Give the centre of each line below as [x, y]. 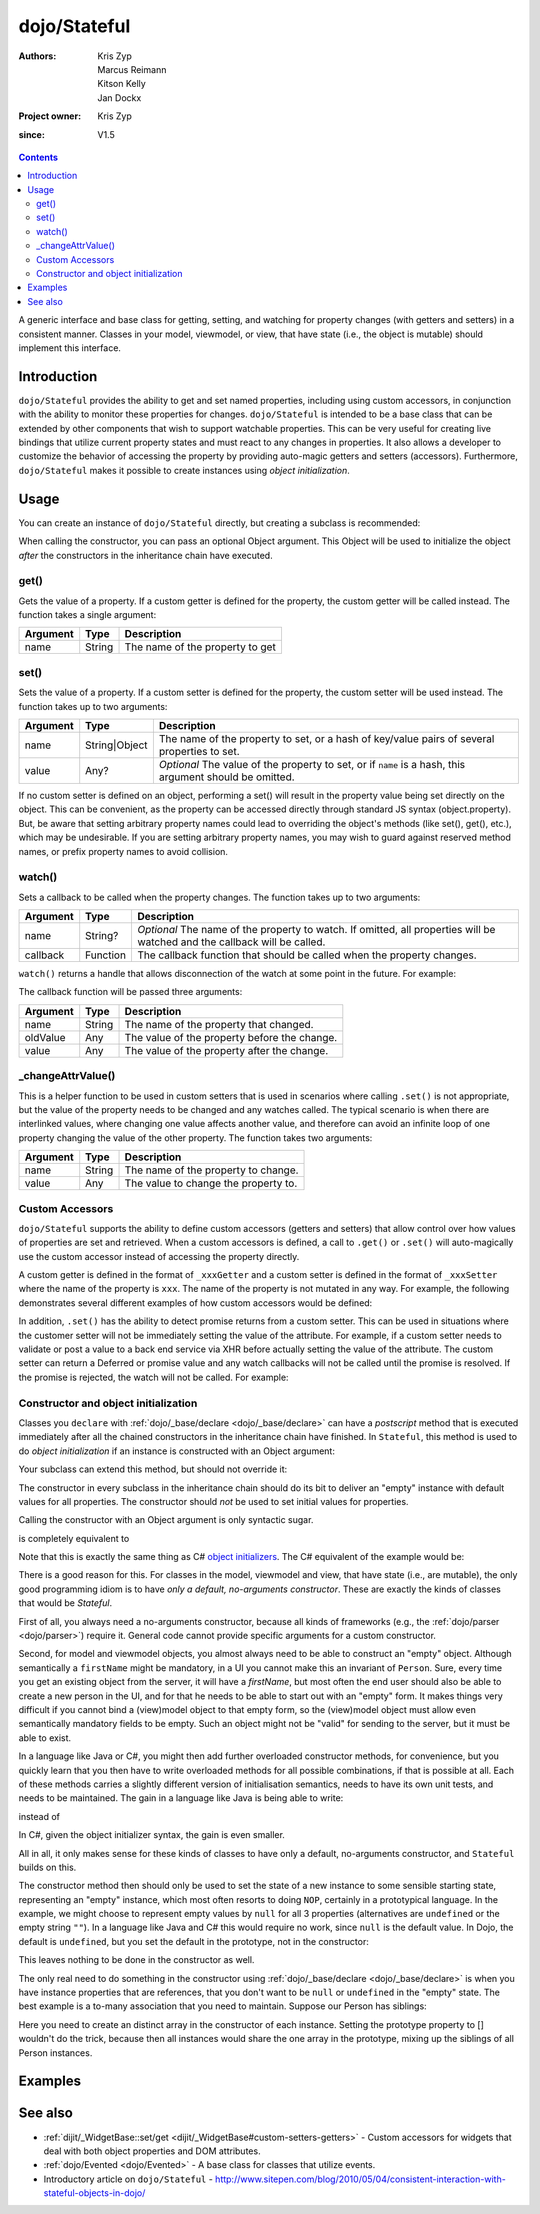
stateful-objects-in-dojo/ [94, 2193]
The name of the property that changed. [219, 1024]
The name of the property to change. [211, 1170]
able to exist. [45, 1737]
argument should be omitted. [226, 777]
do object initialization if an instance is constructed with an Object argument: [176, 1451]
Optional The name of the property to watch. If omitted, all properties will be [316, 930]
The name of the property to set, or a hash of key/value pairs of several [326, 738]
